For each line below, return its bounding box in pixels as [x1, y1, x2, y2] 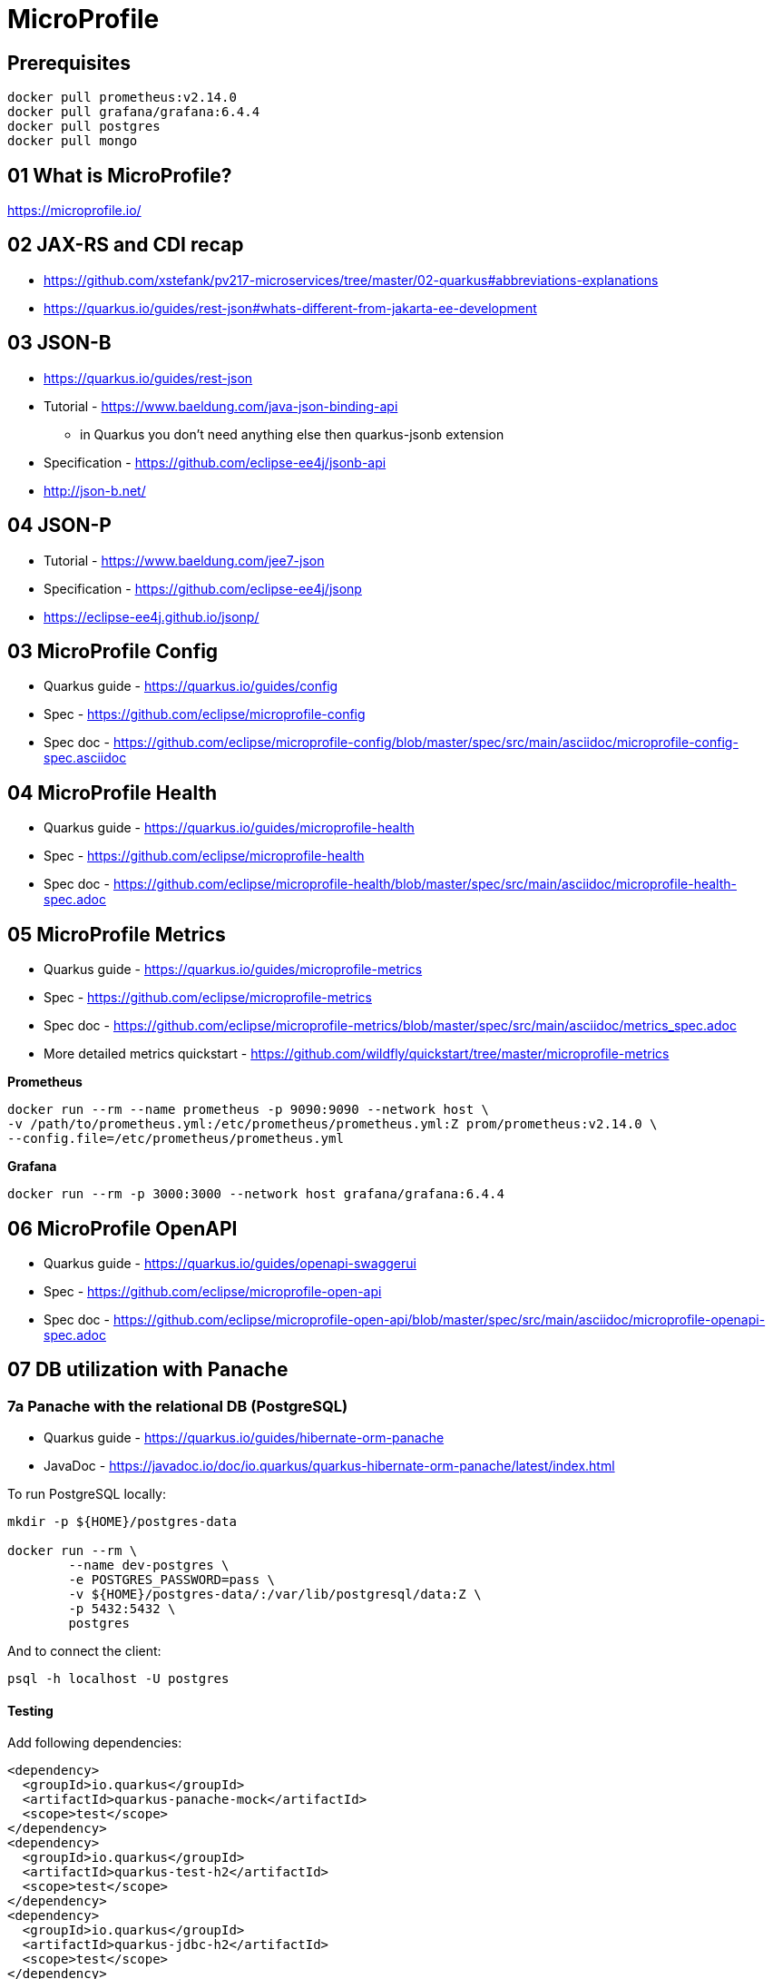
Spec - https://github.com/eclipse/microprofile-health [44, 848, 365, 864]
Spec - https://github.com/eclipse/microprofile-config [44, 706, 366, 723]
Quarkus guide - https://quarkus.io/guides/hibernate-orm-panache [44, 1430, 445, 1446]
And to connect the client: [7, 1643, 161, 1659]
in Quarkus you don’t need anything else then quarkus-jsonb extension [80, 426, 504, 442]
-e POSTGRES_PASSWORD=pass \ [68, 1572, 276, 1588]
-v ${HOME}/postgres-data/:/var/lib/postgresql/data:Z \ [68, 1587, 482, 1602]
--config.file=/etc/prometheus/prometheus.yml [7, 1131, 344, 1147]
